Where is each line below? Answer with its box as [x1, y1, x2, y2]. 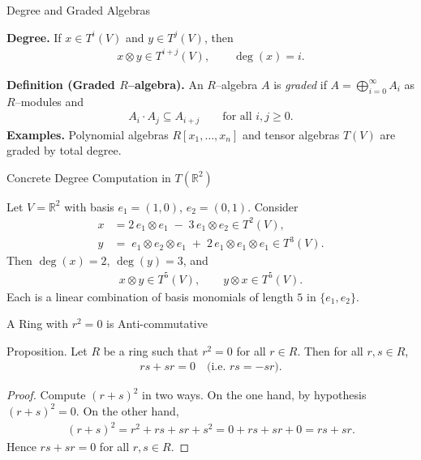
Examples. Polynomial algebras [6, 126, 169, 143]
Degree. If [6, 28, 62, 45]
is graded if [273, 75, 327, 92]
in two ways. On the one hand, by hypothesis [142, 386, 367, 403]
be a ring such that [103, 342, 199, 359]
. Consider [247, 198, 299, 215]
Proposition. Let [6, 342, 88, 359]
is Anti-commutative [106, 315, 208, 332]
